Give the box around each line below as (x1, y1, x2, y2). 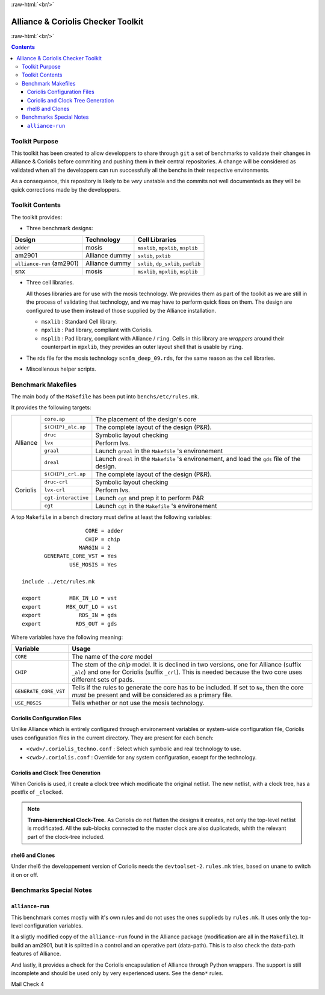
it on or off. (11, 871, 39, 878)
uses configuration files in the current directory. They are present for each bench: (11, 734, 214, 741)
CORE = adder (85, 527, 123, 535)
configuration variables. (24, 922, 84, 929)
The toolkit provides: (11, 213, 63, 221)
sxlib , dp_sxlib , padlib (137, 259, 201, 268)
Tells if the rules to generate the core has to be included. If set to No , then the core (72, 683, 304, 692)
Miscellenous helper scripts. (26, 365, 96, 372)
